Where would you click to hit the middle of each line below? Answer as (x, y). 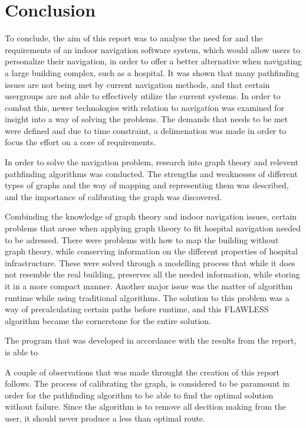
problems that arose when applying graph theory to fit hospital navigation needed (153, 228)
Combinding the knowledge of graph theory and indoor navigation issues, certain (151, 216)
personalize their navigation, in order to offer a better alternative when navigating (153, 61)
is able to (22, 352)
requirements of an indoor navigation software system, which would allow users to (153, 49)
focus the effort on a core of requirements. (80, 142)
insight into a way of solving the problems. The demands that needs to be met (147, 119)
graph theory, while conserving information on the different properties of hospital (151, 251)
